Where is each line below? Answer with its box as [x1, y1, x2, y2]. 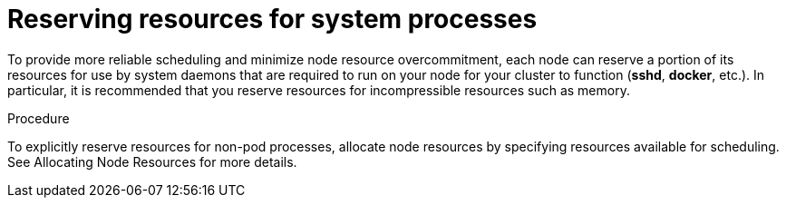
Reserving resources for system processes [7, 4, 538, 34]
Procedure [7, 110, 70, 126]
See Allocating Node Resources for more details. [7, 153, 297, 170]
